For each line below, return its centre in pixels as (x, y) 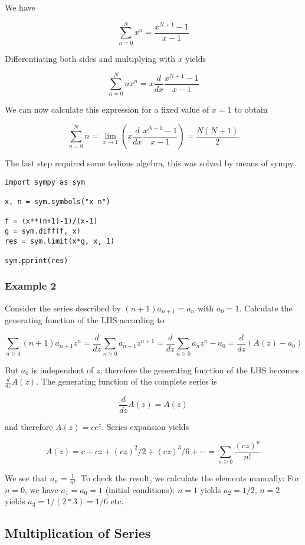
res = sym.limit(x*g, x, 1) (60, 241)
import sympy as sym (45, 182)
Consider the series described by (63, 308)
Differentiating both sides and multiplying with (90, 58)
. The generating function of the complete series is (127, 381)
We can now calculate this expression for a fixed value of (107, 109)
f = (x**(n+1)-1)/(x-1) (51, 221)
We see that (26, 477)
